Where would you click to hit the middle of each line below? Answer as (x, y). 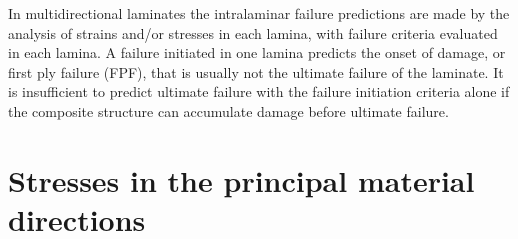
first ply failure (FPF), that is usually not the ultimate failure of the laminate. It (256, 71)
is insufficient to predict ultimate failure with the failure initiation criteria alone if (259, 91)
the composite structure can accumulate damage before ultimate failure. (228, 110)
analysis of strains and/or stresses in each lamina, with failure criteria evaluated (253, 32)
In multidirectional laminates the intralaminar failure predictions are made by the (259, 13)
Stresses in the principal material (241, 179)
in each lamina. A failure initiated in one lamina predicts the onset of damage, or (257, 52)
